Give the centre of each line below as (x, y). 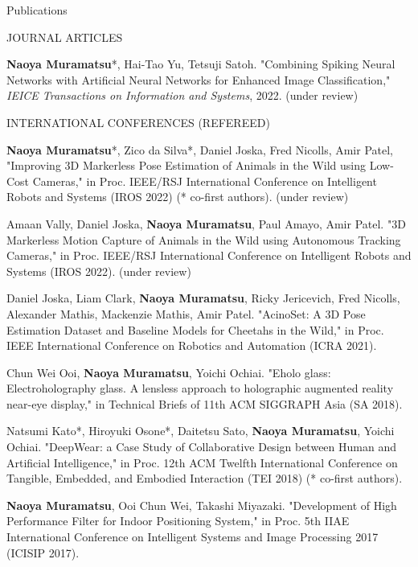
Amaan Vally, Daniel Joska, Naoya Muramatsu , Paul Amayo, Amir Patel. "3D (206, 223)
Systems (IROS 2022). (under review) (99, 271)
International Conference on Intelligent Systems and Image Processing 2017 (193, 537)
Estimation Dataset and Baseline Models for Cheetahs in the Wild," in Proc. (195, 329)
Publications (37, 10)
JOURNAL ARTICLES (65, 37)
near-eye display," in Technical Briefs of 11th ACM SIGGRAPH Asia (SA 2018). (205, 403)
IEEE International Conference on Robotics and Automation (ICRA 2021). (192, 345)
